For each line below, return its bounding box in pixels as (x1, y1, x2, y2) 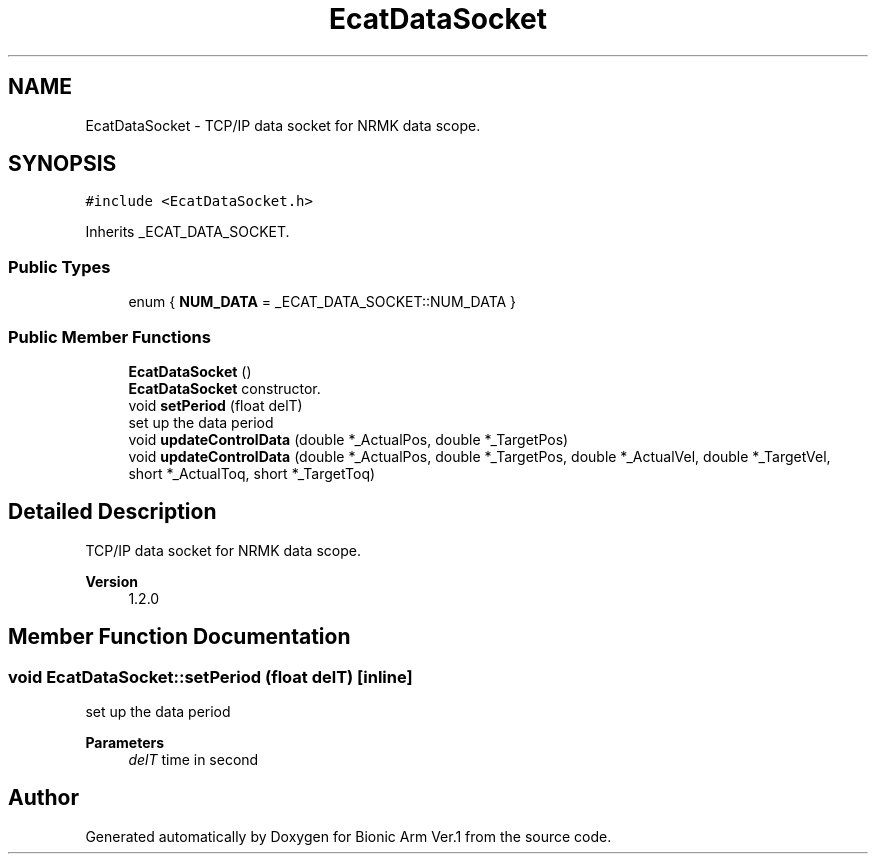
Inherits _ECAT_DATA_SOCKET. (85, 223, 290, 241)
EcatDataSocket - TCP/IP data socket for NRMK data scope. (85, 116, 481, 134)
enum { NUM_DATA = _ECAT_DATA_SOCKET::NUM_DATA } (128, 293, 517, 311)
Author (8, 785, 79, 811)
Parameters (85, 734, 165, 751)
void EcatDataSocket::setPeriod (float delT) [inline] (8, 666, 413, 687)
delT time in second (128, 751, 259, 768)
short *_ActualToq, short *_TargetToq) (128, 464, 376, 482)
